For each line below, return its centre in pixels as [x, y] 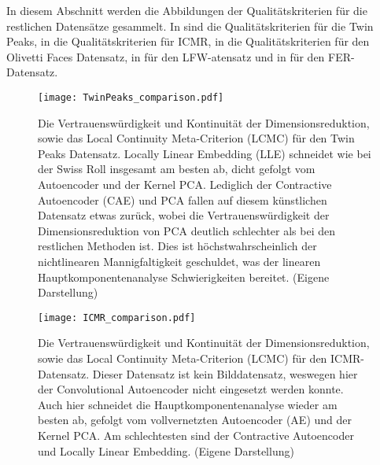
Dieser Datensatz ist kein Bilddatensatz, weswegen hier [225, 373]
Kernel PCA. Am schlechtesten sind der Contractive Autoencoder [196, 435]
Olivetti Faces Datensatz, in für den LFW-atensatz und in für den [166, 56]
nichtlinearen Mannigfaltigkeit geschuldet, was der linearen [179, 261]
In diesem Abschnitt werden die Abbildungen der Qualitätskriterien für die [187, 10]
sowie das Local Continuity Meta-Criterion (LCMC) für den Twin [196, 138]
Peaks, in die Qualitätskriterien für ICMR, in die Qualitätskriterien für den [188, 41]
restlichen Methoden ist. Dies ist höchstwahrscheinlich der [177, 246]
